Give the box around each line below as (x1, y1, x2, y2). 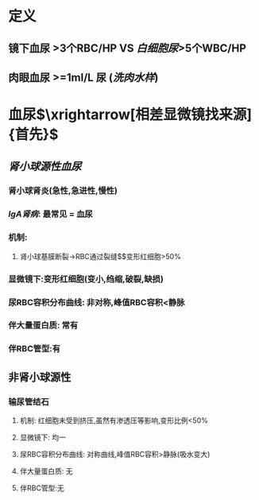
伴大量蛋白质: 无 (19, 467, 73, 476)
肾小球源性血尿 (8, 160, 82, 173)
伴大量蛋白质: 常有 (8, 320, 79, 331)
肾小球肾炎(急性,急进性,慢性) (8, 185, 118, 196)
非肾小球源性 (8, 370, 72, 384)
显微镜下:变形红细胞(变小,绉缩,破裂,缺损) (8, 273, 164, 285)
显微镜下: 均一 (19, 432, 66, 442)
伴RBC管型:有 (8, 343, 61, 355)
